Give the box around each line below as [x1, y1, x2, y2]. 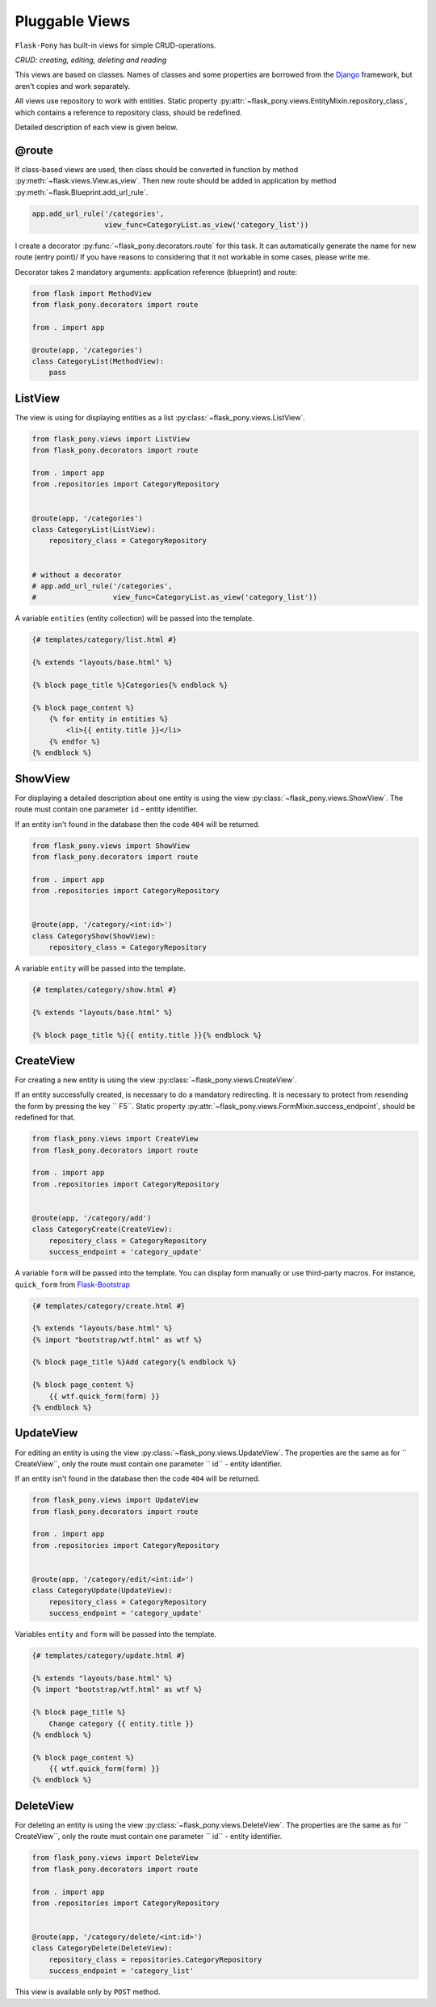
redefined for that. [15, 1112, 76, 1123]
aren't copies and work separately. [15, 81, 131, 91]
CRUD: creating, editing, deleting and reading [15, 55, 167, 65]
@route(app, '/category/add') [31, 1213, 152, 1222]
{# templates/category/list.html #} [31, 635, 178, 644]
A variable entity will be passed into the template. [15, 963, 186, 973]
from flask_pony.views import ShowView [31, 841, 190, 850]
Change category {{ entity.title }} [48, 1718, 194, 1728]
